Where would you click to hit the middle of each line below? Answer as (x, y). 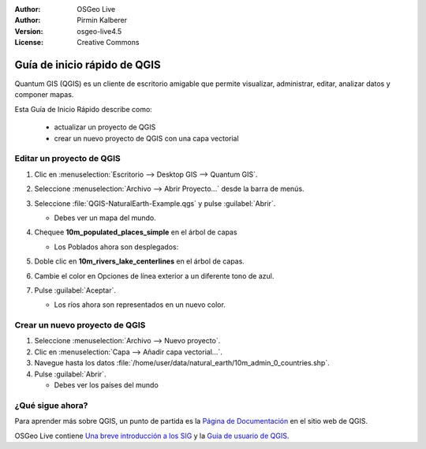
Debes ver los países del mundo (106, 385)
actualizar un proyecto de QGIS (105, 127)
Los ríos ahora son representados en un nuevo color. (140, 305)
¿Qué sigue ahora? (51, 405)
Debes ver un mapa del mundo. (105, 218)
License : (29, 43)
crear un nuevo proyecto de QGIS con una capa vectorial (147, 138)
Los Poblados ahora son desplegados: (116, 247)
